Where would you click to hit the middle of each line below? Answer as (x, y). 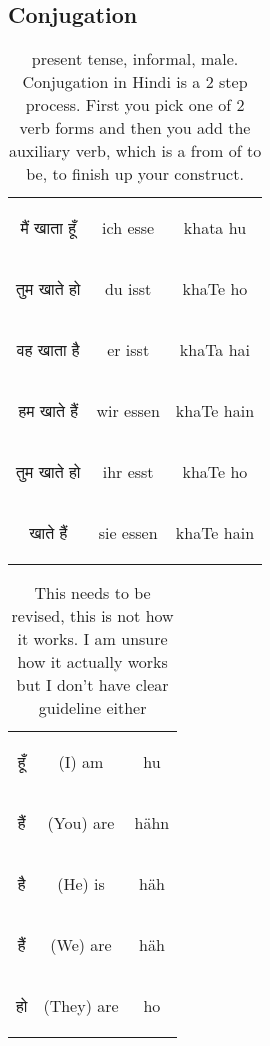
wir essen (128, 411)
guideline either (92, 708)
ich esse (128, 228)
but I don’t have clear (92, 685)
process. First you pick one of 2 (135, 105)
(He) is (81, 884)
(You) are (81, 823)
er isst (128, 350)
